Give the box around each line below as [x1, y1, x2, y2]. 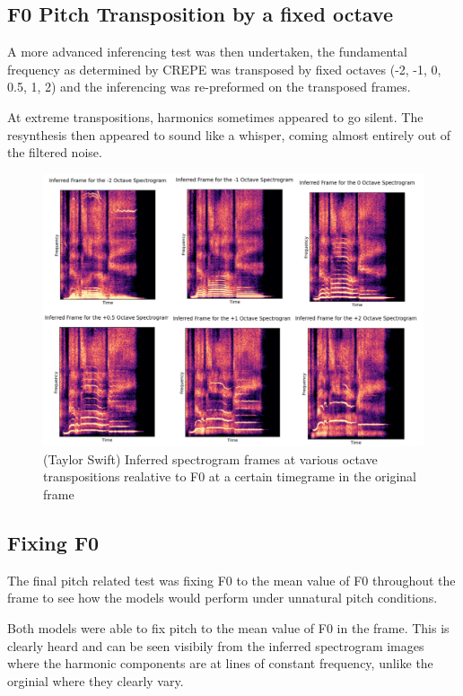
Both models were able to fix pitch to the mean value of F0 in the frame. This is [7, 619, 450, 638]
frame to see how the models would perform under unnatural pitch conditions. [7, 588, 438, 607]
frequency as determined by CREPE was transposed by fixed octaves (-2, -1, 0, [7, 59, 441, 78]
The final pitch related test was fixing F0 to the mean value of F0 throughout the [7, 570, 456, 589]
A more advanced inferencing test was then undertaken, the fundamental [7, 42, 407, 61]
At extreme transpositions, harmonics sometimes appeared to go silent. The [7, 107, 424, 126]
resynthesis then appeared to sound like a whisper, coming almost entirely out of [7, 125, 451, 144]
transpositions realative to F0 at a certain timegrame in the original [43, 467, 416, 486]
